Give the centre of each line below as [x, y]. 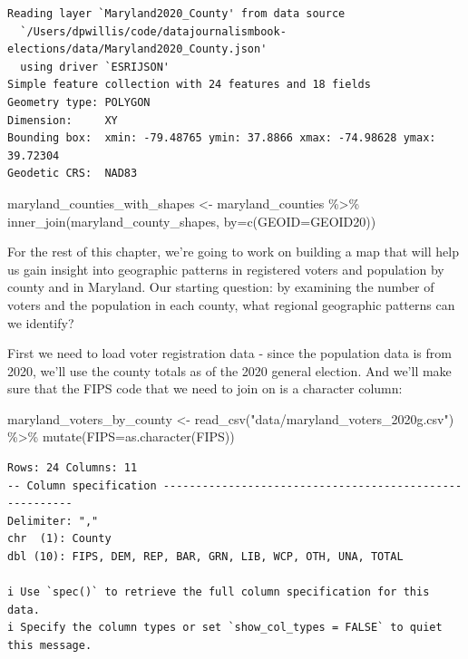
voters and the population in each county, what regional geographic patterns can [231, 304]
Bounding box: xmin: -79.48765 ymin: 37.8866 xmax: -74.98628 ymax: [222, 138]
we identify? [41, 322]
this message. [50, 645]
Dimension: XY [63, 120]
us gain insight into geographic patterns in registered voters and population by [226, 269]
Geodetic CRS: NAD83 [73, 174]
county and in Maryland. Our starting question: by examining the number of [221, 287]
